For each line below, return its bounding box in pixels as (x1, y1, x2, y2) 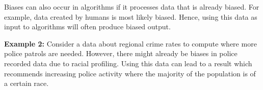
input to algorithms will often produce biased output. (4, 21, 171, 32)
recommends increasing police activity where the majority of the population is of (4, 68, 256, 78)
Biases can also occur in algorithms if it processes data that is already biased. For (4, 2, 259, 12)
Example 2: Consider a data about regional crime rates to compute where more (4, 38, 257, 49)
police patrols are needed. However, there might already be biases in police (4, 48, 238, 59)
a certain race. (4, 78, 49, 88)
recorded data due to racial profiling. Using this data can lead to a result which (4, 58, 252, 68)
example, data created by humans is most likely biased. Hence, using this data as (4, 11, 257, 22)
